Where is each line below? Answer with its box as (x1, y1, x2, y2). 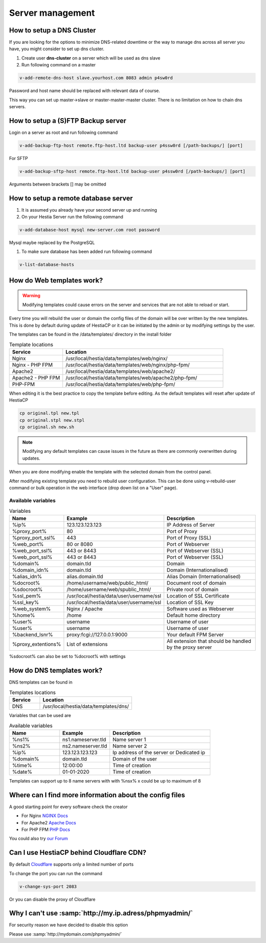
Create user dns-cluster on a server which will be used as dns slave (21, 55, 161, 61)
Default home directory (166, 612, 221, 619)
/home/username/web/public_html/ (66, 580, 149, 587)
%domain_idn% (12, 566, 49, 573)
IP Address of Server (166, 522, 215, 529)
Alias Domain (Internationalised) (166, 573, 241, 580)
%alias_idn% (12, 573, 42, 580)
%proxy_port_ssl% (12, 534, 56, 541)
